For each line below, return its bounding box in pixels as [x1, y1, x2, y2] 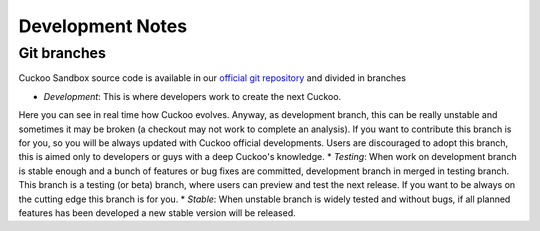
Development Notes [18, 15, 188, 37]
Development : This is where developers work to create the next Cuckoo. [43, 90, 342, 102]
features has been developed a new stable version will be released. [18, 206, 297, 219]
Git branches [18, 44, 107, 62]
